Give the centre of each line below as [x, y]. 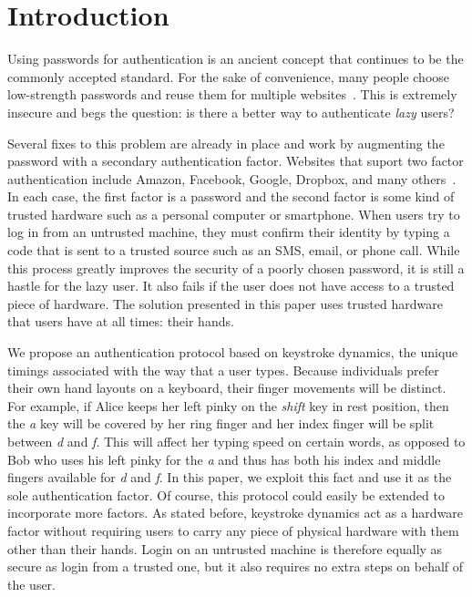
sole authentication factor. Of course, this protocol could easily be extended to [226, 494]
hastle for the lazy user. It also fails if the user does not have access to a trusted [231, 286]
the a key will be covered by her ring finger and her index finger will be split [221, 423]
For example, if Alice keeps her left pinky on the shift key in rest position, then [228, 405]
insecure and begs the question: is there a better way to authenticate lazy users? [231, 112]
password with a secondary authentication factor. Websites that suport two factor [236, 161]
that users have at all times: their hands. [121, 321]
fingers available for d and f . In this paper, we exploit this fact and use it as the [230, 477]
